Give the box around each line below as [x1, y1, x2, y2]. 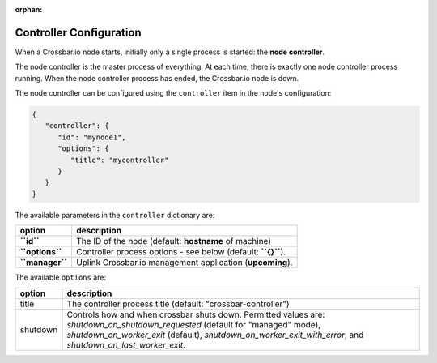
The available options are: [15, 272, 107, 283]
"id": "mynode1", [57, 132, 127, 142]
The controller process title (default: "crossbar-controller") [66, 298, 291, 310]
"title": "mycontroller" [70, 155, 169, 164]
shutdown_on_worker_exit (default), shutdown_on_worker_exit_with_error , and [66, 329, 364, 340]
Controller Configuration [15, 25, 142, 40]
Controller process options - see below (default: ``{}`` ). [75, 246, 286, 258]
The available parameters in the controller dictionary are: [15, 210, 215, 220]
